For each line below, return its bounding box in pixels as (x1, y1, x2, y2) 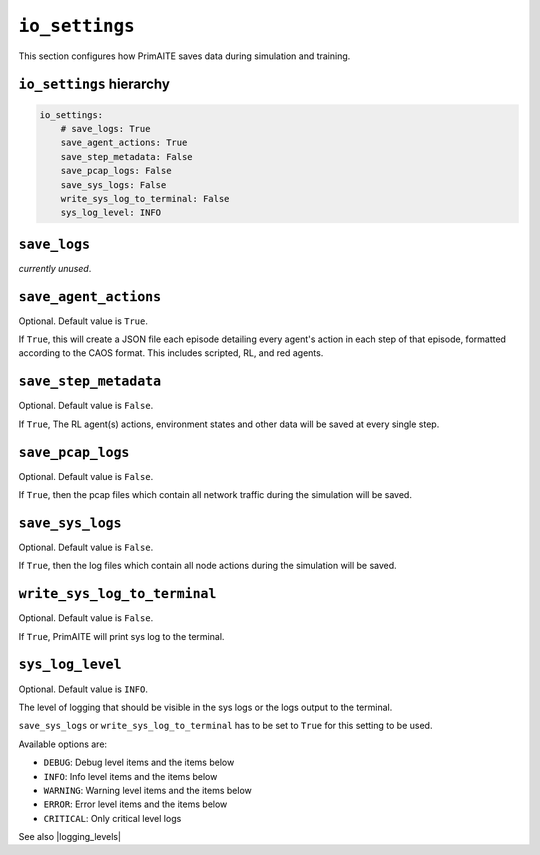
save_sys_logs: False (60, 179, 167, 190)
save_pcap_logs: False (60, 165, 172, 177)
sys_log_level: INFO (60, 207, 162, 219)
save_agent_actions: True (60, 137, 188, 149)
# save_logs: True (60, 123, 151, 134)
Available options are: (18, 738, 108, 750)
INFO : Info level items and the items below (43, 770, 218, 782)
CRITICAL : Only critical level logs (43, 812, 182, 824)
